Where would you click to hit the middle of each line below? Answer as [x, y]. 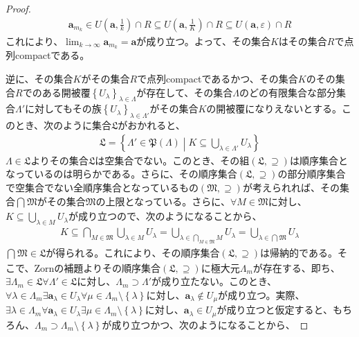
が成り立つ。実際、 [261, 295]
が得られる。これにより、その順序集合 [133, 253]
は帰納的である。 [299, 253]
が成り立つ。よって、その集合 [203, 41]
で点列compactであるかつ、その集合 [218, 79]
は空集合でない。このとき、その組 [172, 160]
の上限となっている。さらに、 [163, 201]
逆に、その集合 [39, 79]
